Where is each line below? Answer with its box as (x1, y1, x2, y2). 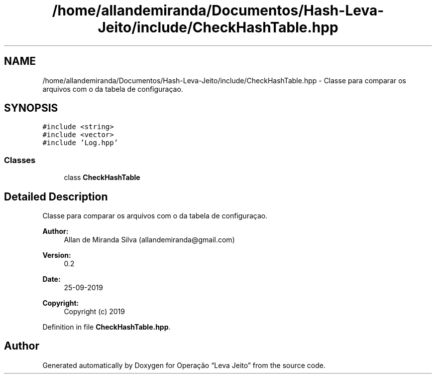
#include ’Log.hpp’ (42, 139, 118, 147)
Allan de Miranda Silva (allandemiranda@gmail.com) (64, 235, 235, 244)
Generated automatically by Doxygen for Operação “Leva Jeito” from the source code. (42, 361, 326, 370)
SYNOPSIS (4, 102, 58, 115)
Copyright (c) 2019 (64, 307, 125, 316)
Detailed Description (4, 190, 108, 203)
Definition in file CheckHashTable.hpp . (42, 323, 171, 332)
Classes (4, 155, 36, 165)
